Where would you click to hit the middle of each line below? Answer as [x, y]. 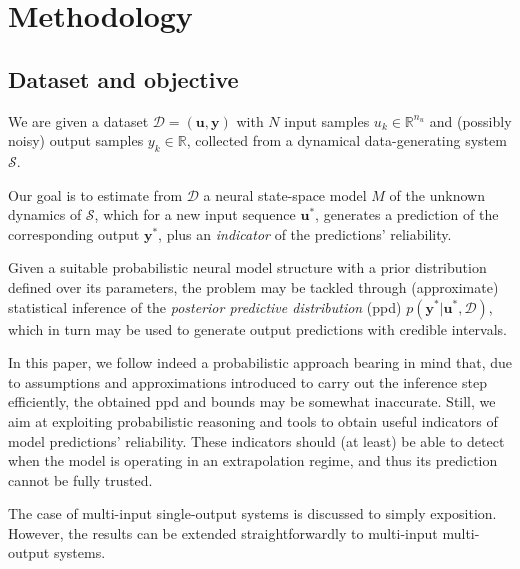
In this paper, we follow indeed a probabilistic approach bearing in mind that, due [260, 362]
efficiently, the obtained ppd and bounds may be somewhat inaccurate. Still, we [252, 401]
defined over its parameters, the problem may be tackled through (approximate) [253, 286]
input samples [327, 120]
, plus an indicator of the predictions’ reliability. [305, 233]
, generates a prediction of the [407, 214]
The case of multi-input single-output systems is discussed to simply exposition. [252, 513]
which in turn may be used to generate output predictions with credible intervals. [257, 328]
